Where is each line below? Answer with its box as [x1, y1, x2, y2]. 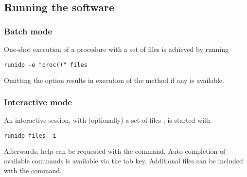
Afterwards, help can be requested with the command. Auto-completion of [4, 146, 226, 156]
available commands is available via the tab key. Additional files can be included [4, 155, 243, 165]
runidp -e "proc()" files [4, 61, 88, 68]
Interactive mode [4, 96, 72, 108]
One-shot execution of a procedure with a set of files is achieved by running [4, 44, 229, 54]
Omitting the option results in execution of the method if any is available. [4, 75, 224, 85]
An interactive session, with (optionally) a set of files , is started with [4, 115, 211, 125]
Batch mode [4, 25, 53, 37]
